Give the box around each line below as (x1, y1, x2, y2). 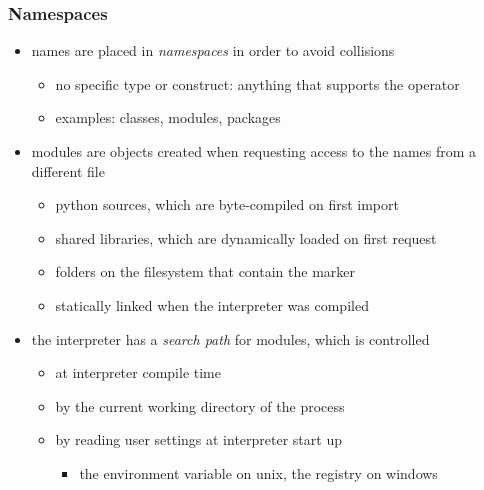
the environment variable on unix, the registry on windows (79, 462, 438, 483)
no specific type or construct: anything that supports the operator (55, 73, 460, 94)
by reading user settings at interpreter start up (55, 429, 342, 450)
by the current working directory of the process (55, 395, 345, 416)
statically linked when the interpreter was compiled (55, 294, 369, 315)
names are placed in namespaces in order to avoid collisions (31, 40, 395, 61)
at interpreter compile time (55, 362, 221, 383)
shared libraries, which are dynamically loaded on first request (55, 227, 437, 248)
